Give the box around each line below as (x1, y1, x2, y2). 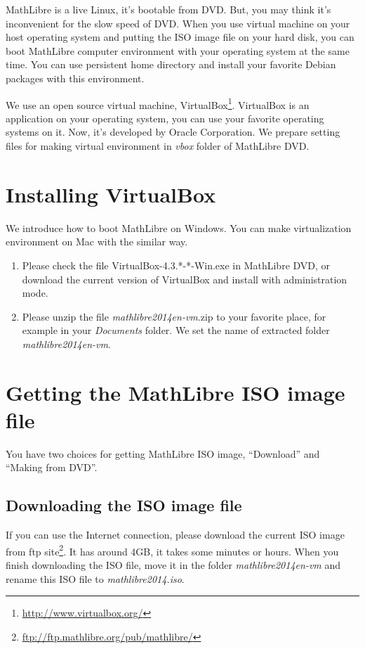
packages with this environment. (6, 70, 145, 85)
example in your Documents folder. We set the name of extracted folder (22, 323, 330, 338)
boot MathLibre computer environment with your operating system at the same (6, 43, 350, 58)
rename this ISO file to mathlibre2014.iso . (6, 571, 185, 586)
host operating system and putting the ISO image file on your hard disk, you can (6, 30, 354, 44)
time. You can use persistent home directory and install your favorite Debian (6, 57, 336, 72)
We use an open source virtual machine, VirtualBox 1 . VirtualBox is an (6, 95, 310, 112)
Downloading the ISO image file (6, 494, 242, 516)
